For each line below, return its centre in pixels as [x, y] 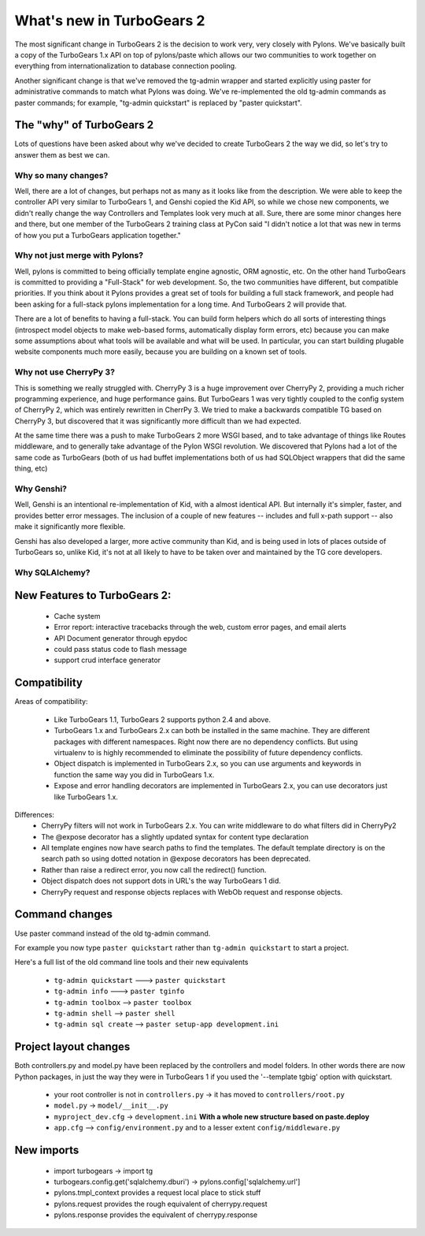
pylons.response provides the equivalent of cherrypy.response [156, 1215]
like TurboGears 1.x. [86, 797]
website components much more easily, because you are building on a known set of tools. [161, 352]
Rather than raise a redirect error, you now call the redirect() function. [154, 869]
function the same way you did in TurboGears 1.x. [134, 774]
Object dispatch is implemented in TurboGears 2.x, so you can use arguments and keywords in [208, 764]
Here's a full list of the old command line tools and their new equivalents [131, 962]
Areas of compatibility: [51, 702]
